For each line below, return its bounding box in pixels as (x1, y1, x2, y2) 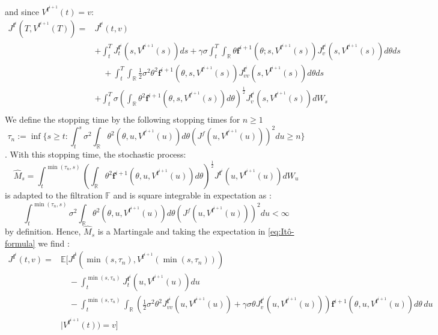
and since (5, 5, 39, 18)
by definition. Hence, (5, 225, 81, 238)
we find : (38, 236, 70, 249)
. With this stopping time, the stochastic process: (5, 148, 186, 161)
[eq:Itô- (267, 225, 294, 238)
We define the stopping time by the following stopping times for (5, 113, 240, 126)
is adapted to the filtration (5, 189, 103, 201)
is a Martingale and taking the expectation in (97, 225, 266, 238)
